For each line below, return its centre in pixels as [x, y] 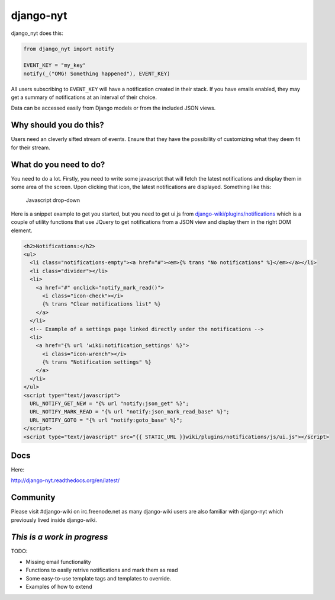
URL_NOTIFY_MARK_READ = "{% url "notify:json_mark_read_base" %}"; [130, 412]
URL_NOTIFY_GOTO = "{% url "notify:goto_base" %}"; [106, 420]
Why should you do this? [58, 125]
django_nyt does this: [37, 33]
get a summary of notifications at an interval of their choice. [84, 97]
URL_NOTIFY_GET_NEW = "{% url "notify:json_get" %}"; [109, 404]
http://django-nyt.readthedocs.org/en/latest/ [65, 480]
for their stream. [30, 147]
